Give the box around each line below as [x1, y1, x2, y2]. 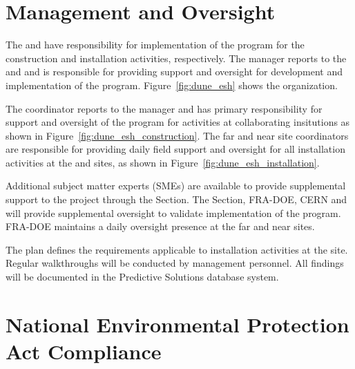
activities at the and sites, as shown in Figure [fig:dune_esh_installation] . [6, 155, 320, 169]
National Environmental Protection [6, 310, 349, 338]
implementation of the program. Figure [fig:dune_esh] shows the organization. [6, 77, 338, 92]
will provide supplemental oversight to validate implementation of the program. [6, 205, 341, 220]
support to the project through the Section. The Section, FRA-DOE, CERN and [6, 192, 347, 207]
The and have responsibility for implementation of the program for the [6, 37, 305, 52]
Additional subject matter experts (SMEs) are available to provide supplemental [6, 178, 346, 193]
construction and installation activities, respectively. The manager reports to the [6, 50, 347, 65]
